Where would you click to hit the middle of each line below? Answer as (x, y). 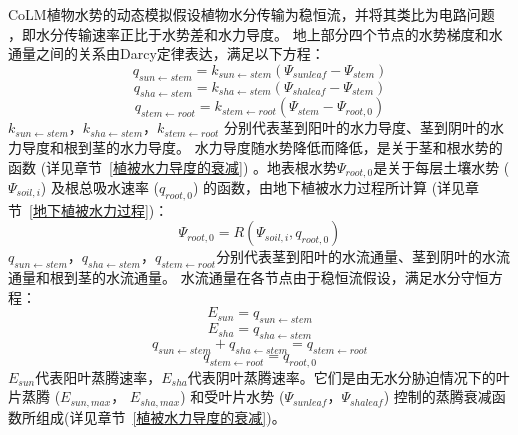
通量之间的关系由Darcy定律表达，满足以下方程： (166, 53)
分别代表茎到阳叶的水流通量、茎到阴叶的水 (356, 256)
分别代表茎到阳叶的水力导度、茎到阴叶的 (356, 127)
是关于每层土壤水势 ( (441, 166)
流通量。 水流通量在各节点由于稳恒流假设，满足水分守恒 (304, 277)
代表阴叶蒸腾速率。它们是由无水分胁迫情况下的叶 (348, 376)
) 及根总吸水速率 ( (100, 187)
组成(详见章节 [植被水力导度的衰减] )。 (160, 416)
